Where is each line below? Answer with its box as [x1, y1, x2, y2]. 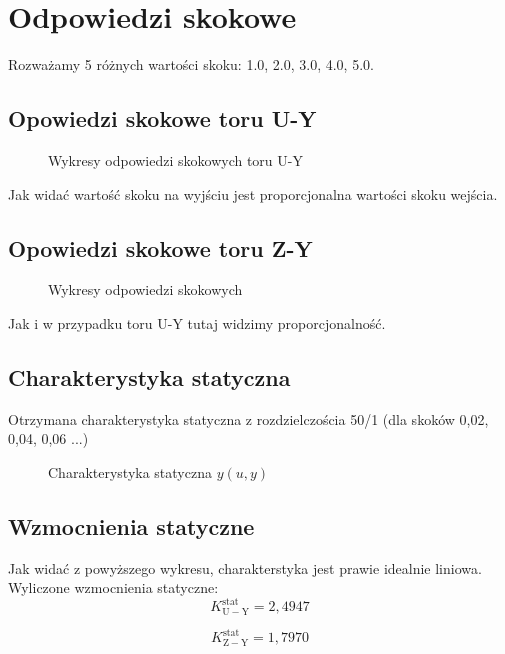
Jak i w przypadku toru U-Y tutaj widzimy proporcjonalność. [8, 312, 386, 333]
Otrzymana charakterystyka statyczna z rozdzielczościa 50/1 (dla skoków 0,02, [8, 408, 489, 429]
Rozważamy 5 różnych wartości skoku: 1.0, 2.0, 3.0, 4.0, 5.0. [8, 54, 374, 75]
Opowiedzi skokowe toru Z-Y [8, 232, 313, 263]
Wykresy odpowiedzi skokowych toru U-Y [48, 149, 303, 170]
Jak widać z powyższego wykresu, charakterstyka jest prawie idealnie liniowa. [8, 557, 482, 578]
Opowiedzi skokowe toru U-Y [8, 103, 317, 134]
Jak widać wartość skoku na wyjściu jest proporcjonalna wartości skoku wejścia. [8, 183, 498, 204]
